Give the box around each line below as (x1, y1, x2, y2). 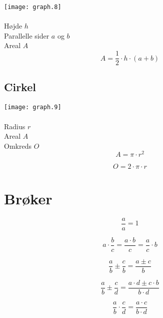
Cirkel (4, 79, 36, 95)
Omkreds (4, 140, 31, 151)
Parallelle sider (4, 30, 49, 41)
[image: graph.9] (4, 104, 61, 111)
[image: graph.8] (4, 4, 61, 11)
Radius (4, 121, 25, 131)
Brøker (4, 188, 52, 208)
